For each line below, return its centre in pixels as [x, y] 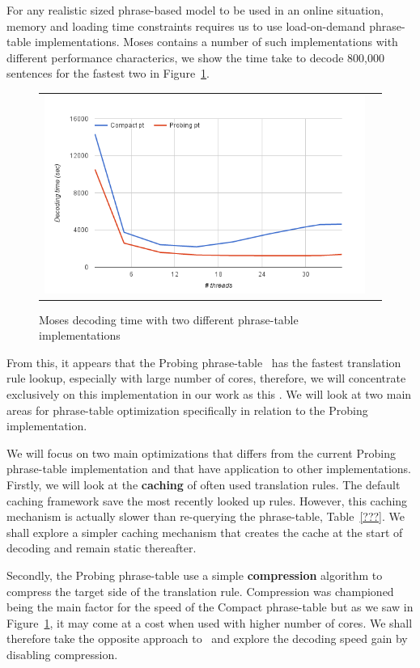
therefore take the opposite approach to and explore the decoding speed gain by [207, 638]
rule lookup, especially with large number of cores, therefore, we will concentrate [206, 378]
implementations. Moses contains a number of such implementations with [216, 42]
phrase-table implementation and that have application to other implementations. [209, 469]
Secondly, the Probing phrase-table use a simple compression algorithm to [195, 575]
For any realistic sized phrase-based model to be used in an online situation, [195, 10]
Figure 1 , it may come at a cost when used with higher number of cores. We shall [210, 622]
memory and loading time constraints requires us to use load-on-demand [186, 25]
